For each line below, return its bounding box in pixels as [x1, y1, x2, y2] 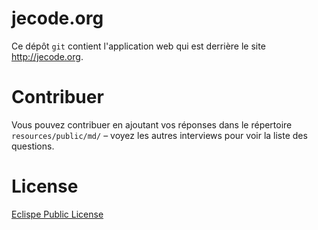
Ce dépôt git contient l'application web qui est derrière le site [11, 40, 266, 52]
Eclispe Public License [11, 208, 104, 220]
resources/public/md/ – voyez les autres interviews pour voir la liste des [11, 129, 308, 141]
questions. [11, 140, 55, 152]
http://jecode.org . [11, 50, 84, 62]
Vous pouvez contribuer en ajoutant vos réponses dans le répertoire [11, 118, 293, 131]
